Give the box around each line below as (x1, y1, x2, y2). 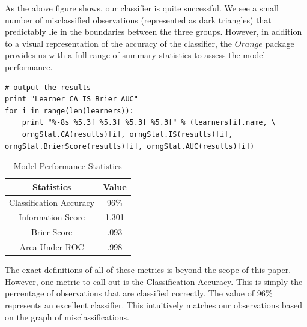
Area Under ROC (19, 241, 84, 253)
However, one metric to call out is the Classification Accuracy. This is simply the (5, 275, 303, 287)
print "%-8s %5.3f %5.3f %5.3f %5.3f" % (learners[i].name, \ (22, 118, 276, 127)
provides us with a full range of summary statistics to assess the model (5, 49, 266, 61)
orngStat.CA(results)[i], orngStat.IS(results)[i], (22, 130, 233, 139)
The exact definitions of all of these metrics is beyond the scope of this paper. (5, 263, 291, 276)
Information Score (19, 211, 85, 223)
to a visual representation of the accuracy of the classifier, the (5, 37, 233, 49)
